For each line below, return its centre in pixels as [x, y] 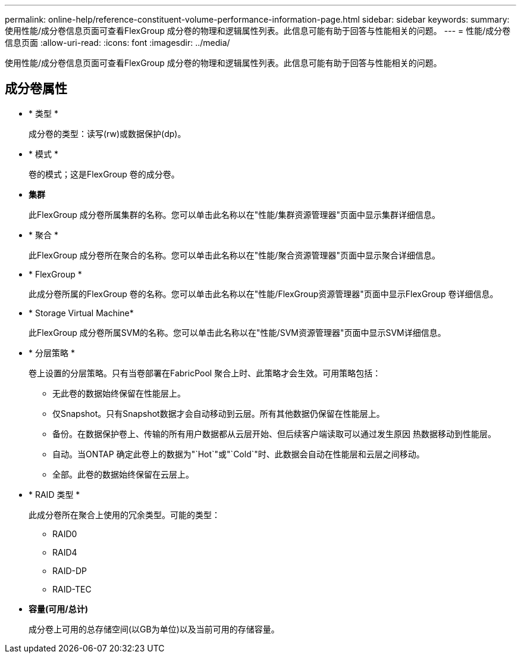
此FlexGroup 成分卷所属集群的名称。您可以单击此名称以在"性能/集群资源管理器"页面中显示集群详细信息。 [234, 214]
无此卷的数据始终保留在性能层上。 [119, 393]
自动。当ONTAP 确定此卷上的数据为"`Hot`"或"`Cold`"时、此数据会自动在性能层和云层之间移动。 [238, 454]
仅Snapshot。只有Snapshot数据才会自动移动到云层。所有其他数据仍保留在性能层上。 [219, 413]
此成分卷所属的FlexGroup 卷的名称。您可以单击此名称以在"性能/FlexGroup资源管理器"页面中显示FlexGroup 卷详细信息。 [263, 294]
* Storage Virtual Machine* [81, 313]
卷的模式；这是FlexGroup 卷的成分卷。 [104, 174]
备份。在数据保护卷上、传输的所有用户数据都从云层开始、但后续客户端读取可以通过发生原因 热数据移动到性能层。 [274, 434]
